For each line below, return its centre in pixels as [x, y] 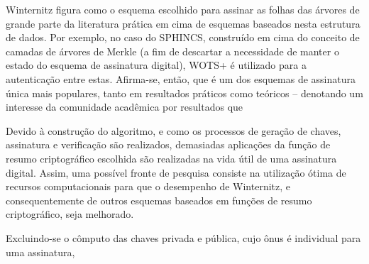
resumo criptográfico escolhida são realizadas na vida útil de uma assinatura [171, 158]
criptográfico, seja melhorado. [70, 214]
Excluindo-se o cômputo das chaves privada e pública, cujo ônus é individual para [183, 237]
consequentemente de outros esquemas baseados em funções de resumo [159, 200]
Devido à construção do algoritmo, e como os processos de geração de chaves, [174, 130]
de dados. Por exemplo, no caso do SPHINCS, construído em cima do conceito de [183, 37]
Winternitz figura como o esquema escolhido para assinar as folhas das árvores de [183, 9]
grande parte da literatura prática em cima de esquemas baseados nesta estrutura [183, 23]
